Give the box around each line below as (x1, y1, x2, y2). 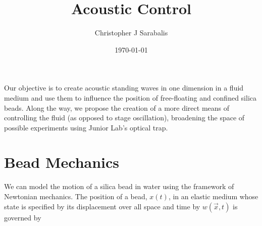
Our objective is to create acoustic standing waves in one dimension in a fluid (4, 82, 244, 93)
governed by (4, 212, 41, 222)
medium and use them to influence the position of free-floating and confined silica (4, 92, 257, 103)
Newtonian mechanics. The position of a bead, (4, 191, 147, 201)
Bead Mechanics (4, 152, 120, 172)
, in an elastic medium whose (168, 191, 258, 201)
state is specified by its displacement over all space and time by (4, 201, 200, 211)
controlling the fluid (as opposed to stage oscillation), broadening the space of (4, 112, 245, 123)
